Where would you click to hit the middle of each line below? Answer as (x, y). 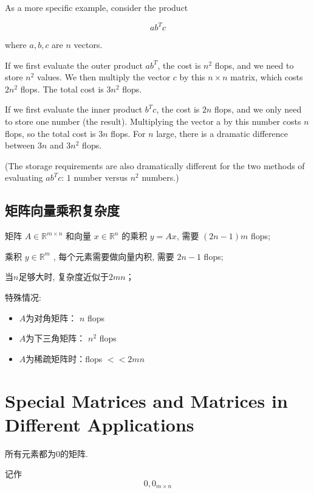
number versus (101, 177)
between (20, 145)
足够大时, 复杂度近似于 (63, 277)
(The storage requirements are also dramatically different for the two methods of (155, 165)
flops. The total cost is (62, 89)
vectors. (88, 45)
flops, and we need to (254, 65)
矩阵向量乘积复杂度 (62, 210)
